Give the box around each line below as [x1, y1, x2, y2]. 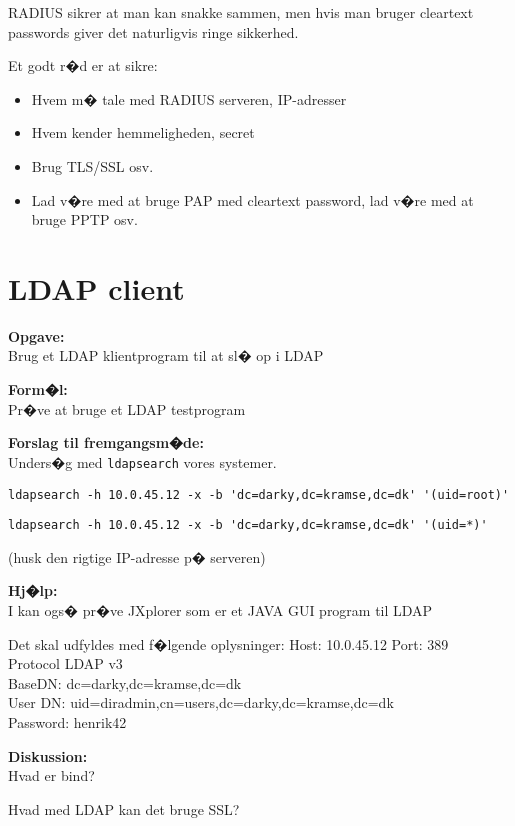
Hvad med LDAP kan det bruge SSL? [8, 798, 240, 819]
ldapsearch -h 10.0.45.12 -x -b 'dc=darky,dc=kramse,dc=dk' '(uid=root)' [8, 487, 510, 502]
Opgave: [8, 325, 65, 346]
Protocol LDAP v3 [8, 653, 123, 674]
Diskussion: [8, 745, 88, 766]
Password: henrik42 [8, 711, 127, 732]
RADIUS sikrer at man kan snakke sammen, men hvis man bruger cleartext [8, 2, 474, 22]
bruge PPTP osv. [31, 209, 138, 230]
